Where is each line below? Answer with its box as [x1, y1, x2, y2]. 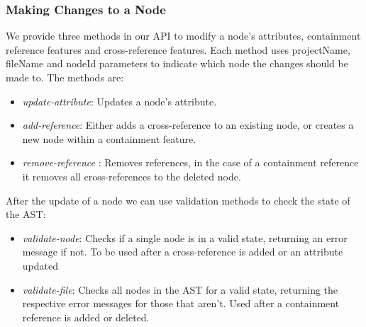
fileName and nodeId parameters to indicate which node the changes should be [6, 56, 348, 71]
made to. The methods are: [6, 70, 124, 84]
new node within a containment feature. [22, 131, 196, 146]
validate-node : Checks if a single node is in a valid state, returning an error [22, 230, 348, 245]
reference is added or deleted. [22, 309, 150, 324]
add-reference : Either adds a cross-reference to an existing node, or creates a [22, 117, 354, 132]
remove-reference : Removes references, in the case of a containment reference [22, 155, 359, 170]
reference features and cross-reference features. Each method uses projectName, [6, 42, 350, 57]
